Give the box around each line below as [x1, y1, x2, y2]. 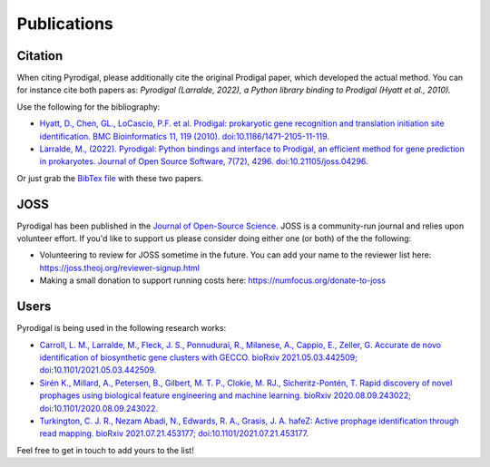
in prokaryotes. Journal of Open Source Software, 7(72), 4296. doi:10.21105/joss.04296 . [39, 156, 368, 167]
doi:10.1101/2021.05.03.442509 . [39, 365, 157, 375]
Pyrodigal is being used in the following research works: [16, 323, 227, 334]
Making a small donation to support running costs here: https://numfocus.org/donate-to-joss [39, 275, 386, 286]
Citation [16, 48, 64, 63]
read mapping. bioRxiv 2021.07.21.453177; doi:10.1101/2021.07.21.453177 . [39, 428, 309, 439]
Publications [16, 14, 113, 34]
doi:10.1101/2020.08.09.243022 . [39, 403, 159, 413]
